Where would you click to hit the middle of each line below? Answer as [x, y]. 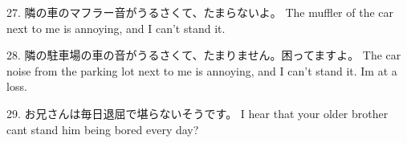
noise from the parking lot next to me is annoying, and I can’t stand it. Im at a [202, 70]
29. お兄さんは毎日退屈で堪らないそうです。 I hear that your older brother [197, 113]
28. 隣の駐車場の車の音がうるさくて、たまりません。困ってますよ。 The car [204, 55]
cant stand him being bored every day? [103, 129]
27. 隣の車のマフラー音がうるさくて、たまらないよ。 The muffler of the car [200, 12]
